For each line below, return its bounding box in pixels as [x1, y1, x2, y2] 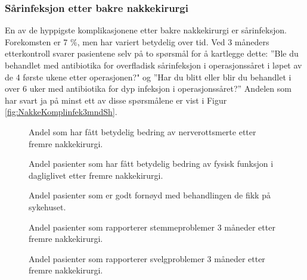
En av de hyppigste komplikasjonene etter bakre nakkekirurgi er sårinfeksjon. [5, 24, 287, 36]
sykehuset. [29, 200, 66, 213]
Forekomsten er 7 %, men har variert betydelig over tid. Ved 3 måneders [5, 35, 269, 48]
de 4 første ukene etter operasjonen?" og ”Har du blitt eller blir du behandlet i [5, 70, 292, 83]
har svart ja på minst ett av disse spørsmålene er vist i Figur [5, 94, 227, 106]
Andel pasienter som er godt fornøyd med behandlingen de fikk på [29, 189, 271, 201]
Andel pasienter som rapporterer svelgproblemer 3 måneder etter [29, 252, 265, 265]
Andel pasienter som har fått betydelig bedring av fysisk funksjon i [29, 157, 274, 170]
